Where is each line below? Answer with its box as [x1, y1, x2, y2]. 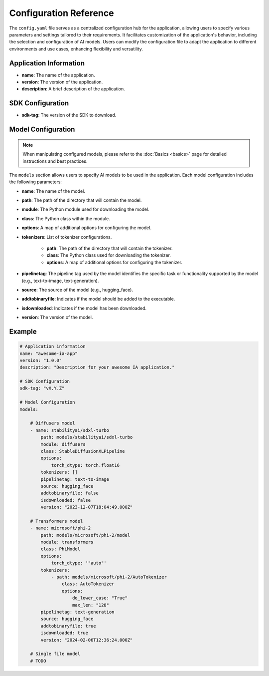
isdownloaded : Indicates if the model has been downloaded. [21, 305, 147, 311]
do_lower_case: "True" [72, 595, 128, 601]
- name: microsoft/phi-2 [30, 525, 91, 531]
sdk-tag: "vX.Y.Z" [19, 385, 65, 391]
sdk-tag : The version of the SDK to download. [21, 112, 117, 118]
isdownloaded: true [40, 630, 88, 636]
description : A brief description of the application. [21, 86, 126, 92]
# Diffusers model [30, 420, 75, 426]
